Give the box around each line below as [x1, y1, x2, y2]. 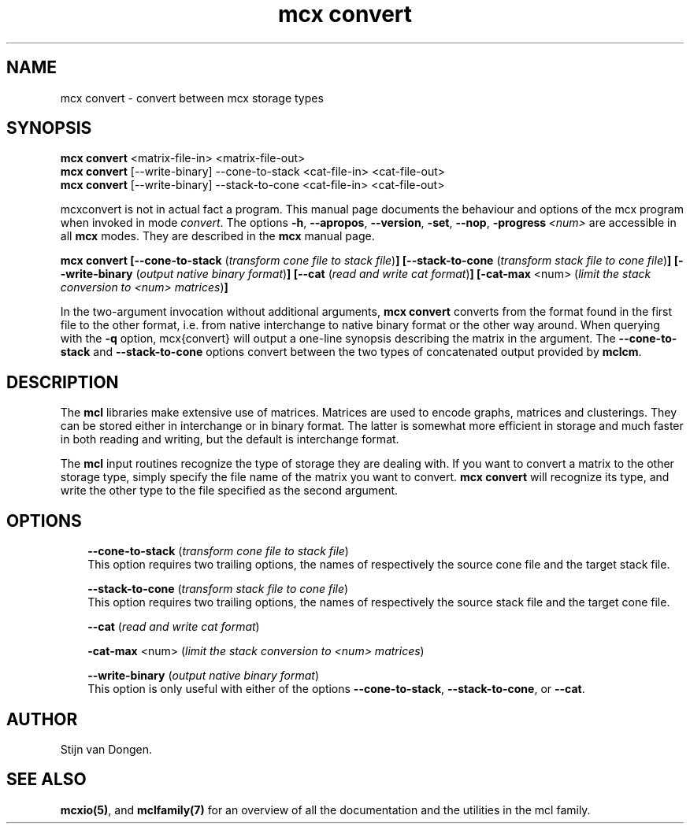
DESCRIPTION [6, 372, 119, 392]
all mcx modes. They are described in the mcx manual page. [60, 229, 375, 243]
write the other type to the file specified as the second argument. [60, 484, 399, 498]
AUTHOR [6, 709, 78, 729]
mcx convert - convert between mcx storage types [60, 91, 324, 105]
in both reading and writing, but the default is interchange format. [60, 432, 399, 446]
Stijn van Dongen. [60, 742, 153, 756]
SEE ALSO [6, 769, 87, 790]
